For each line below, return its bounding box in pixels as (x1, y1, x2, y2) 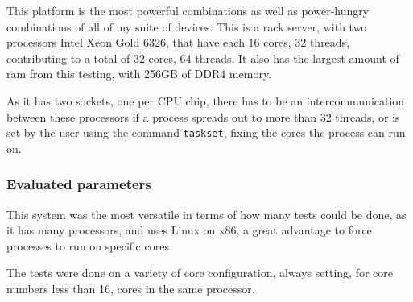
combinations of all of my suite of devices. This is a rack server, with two (6, 18, 367, 35)
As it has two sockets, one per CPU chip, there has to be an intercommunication (6, 92, 405, 109)
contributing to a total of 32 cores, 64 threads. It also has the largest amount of (6, 49, 399, 66)
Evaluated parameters (6, 174, 151, 194)
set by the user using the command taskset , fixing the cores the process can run (6, 124, 406, 141)
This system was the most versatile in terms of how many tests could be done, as (6, 205, 407, 222)
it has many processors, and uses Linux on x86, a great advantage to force (6, 221, 372, 238)
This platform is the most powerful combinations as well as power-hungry (6, 2, 370, 19)
